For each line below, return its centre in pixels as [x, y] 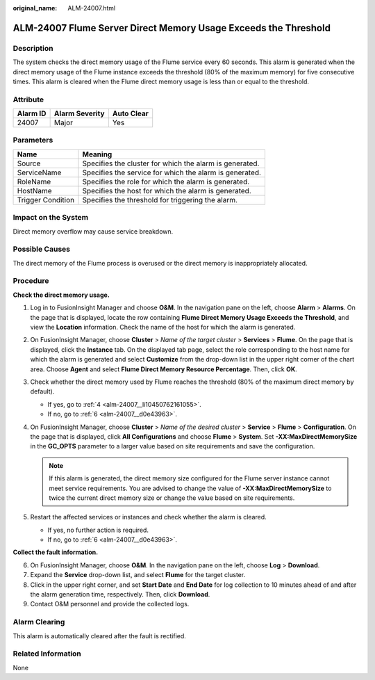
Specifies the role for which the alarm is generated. [166, 181]
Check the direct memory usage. [61, 295]
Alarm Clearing [39, 622]
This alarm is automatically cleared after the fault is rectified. [100, 636]
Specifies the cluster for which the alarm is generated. [171, 163]
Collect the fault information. [56, 552]
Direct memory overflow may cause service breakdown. [93, 231]
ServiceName [39, 172]
